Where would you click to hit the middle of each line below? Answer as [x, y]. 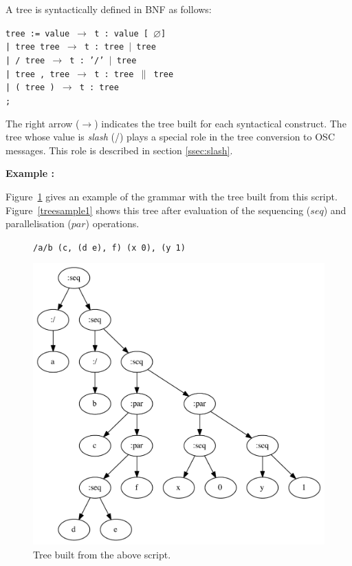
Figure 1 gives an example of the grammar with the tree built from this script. [172, 196]
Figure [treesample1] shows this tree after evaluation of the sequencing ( [158, 210]
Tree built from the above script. [102, 554]
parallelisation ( [38, 223]
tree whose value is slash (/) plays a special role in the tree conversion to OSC [170, 137]
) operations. [112, 223]
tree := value [38, 33]
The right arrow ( [43, 123]
